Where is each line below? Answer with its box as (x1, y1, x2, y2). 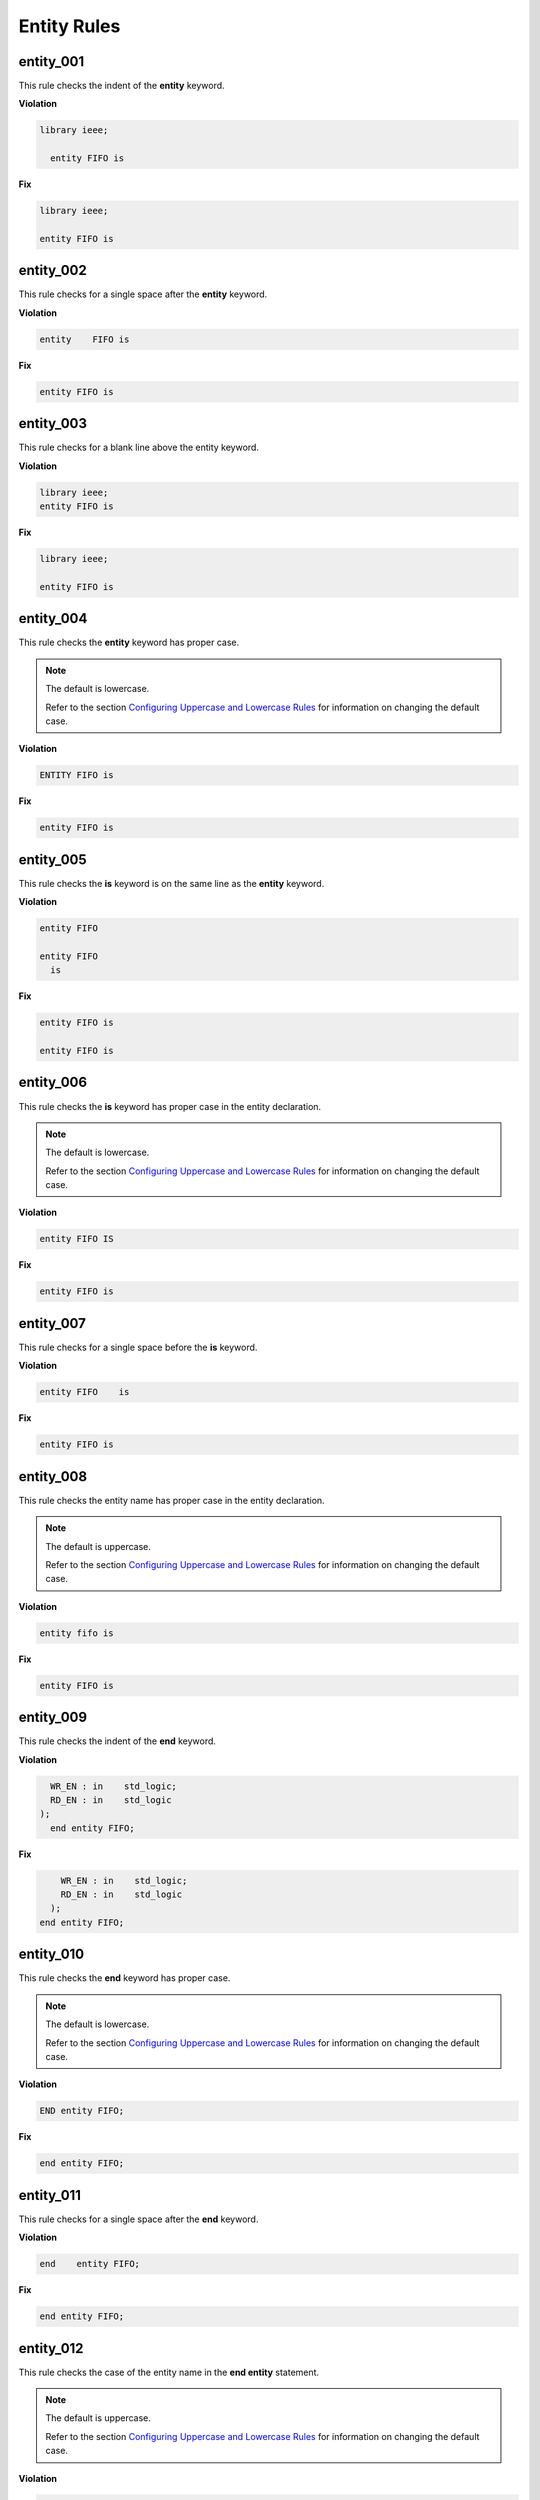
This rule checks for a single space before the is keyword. (18, 1341, 258, 1353)
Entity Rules (18, 15, 121, 37)
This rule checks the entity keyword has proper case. (18, 636, 240, 649)
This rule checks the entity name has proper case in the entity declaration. (18, 1494, 325, 1506)
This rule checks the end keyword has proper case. (18, 1972, 231, 1984)
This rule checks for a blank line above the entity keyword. (18, 441, 260, 454)
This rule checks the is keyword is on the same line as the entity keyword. (18, 877, 325, 889)
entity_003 (18, 415, 88, 432)
